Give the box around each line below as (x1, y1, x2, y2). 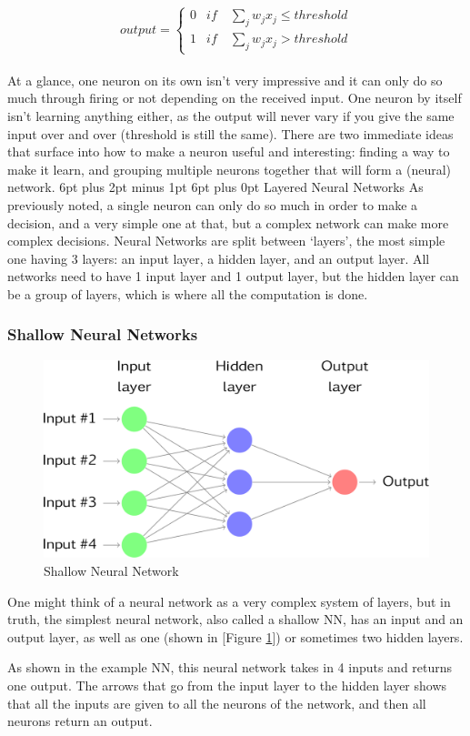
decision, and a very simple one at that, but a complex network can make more (7, 213, 449, 232)
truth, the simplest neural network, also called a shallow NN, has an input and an (7, 610, 464, 629)
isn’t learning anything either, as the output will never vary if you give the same (7, 106, 455, 125)
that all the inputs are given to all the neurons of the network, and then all (7, 693, 426, 712)
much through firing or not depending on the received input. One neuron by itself (7, 88, 462, 107)
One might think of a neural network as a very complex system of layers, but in (7, 591, 451, 610)
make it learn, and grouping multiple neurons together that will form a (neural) (7, 159, 452, 178)
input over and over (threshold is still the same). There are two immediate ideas (7, 124, 454, 143)
